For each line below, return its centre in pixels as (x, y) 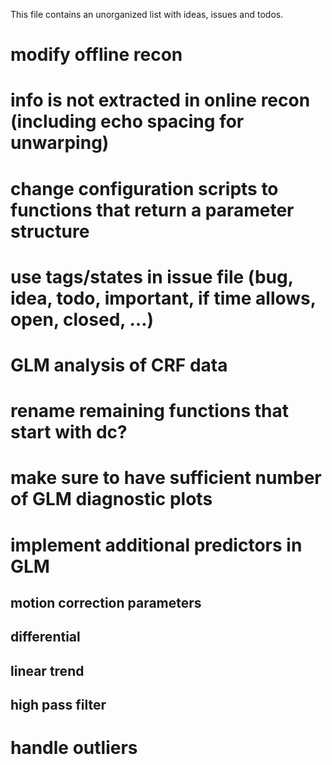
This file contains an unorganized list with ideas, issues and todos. (147, 14)
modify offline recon (96, 55)
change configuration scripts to (144, 188)
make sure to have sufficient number (166, 478)
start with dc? (69, 432)
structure (50, 231)
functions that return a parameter (152, 210)
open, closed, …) (82, 319)
